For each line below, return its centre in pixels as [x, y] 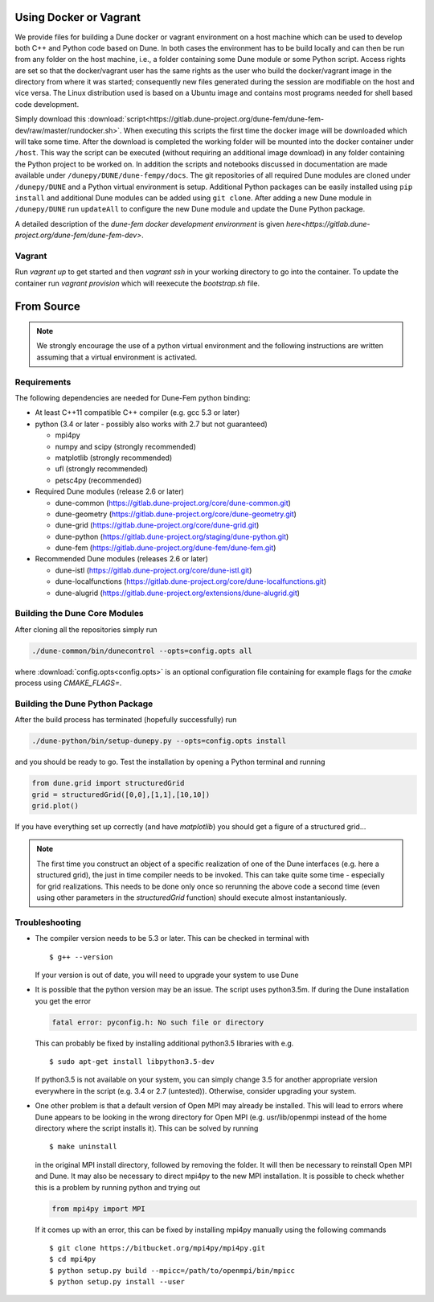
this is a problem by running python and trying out [118, 1187]
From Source [47, 306]
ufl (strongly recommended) [102, 469]
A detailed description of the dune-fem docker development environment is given [149, 224]
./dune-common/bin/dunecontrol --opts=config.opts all [142, 651]
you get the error [63, 1000]
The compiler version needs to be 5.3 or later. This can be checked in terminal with [172, 939]
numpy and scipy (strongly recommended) [126, 446]
